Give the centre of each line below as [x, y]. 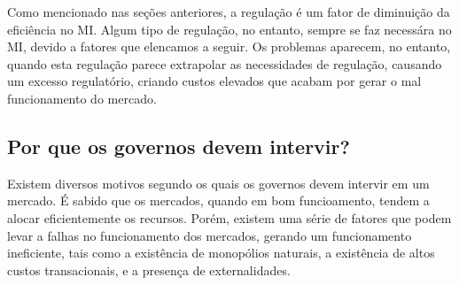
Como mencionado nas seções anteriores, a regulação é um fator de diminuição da [229, 12]
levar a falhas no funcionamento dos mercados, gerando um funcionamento [210, 235]
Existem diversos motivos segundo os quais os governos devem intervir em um [218, 183]
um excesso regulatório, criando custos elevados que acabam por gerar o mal [214, 81]
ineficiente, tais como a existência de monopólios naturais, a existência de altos [221, 253]
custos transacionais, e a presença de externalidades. [149, 270]
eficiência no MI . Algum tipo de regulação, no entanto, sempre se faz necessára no [229, 29]
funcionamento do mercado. [82, 98]
